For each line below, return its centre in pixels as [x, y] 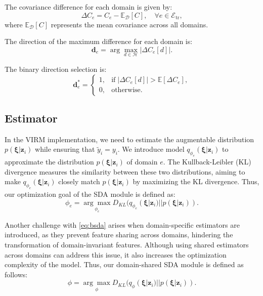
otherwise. [127, 90]
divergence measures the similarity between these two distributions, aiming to [125, 171]
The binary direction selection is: [56, 69]
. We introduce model [151, 149]
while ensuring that [65, 149]
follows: [16, 274]
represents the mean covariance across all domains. [129, 24]
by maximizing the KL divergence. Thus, [196, 181]
